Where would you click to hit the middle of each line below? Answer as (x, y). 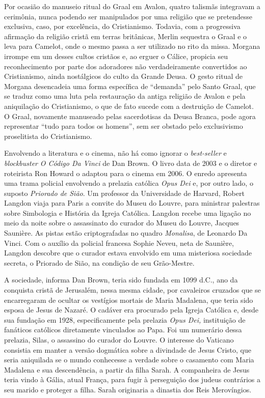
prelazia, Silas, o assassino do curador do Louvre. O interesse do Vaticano (119, 339)
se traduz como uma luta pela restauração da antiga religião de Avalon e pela (125, 96)
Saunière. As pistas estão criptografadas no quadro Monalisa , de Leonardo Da (126, 233)
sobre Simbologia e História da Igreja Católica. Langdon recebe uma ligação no (128, 212)
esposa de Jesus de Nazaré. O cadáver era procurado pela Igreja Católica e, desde (131, 310)
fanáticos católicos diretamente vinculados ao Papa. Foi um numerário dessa (123, 330)
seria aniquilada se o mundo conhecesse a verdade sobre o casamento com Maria (129, 360)
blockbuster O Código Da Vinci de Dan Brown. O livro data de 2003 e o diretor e (131, 163)
